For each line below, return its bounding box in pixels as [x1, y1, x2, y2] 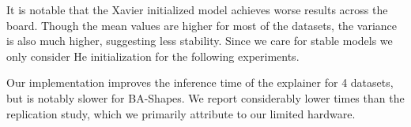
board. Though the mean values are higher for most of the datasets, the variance [6, 17, 397, 33]
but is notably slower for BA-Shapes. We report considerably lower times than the [6, 89, 405, 106]
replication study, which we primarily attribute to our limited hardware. [6, 105, 356, 121]
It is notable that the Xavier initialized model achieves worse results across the [6, 2, 388, 17]
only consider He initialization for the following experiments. [6, 47, 300, 64]
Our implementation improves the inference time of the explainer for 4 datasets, [6, 74, 394, 91]
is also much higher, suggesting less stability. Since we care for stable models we [6, 32, 393, 49]
